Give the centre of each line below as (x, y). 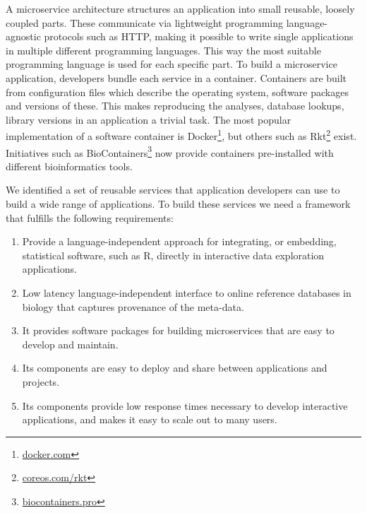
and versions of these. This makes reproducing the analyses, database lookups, (175, 106)
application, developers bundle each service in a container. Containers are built (176, 77)
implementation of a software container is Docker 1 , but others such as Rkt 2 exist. (181, 135)
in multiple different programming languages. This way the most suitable (163, 50)
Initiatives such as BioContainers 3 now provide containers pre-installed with (170, 151)
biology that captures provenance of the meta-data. (133, 306)
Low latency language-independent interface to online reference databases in (187, 293)
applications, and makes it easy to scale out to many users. (150, 419)
